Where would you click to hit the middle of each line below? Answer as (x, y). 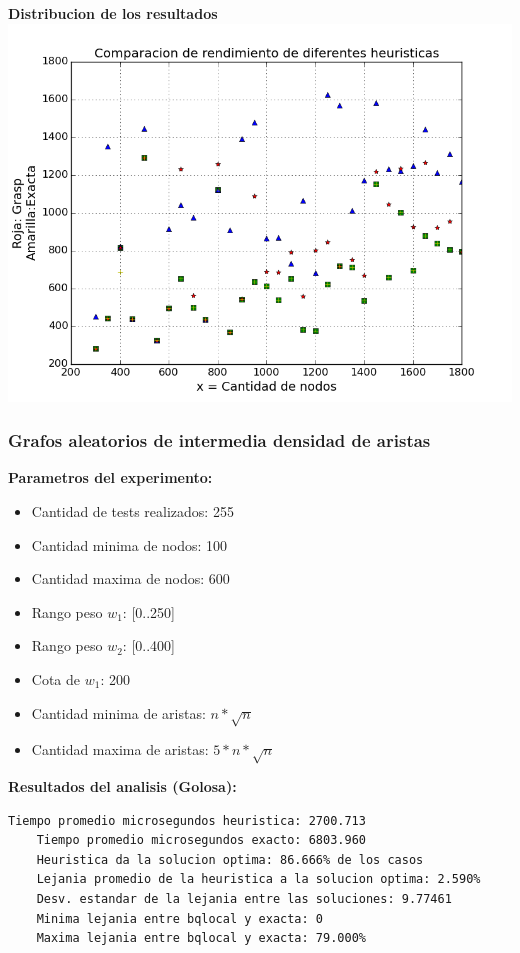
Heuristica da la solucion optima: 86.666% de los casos (230, 859)
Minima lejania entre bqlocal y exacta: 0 (179, 918)
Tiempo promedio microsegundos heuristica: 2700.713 (187, 820)
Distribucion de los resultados (113, 13)
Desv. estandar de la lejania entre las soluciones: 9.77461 (244, 899)
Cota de (56, 678)
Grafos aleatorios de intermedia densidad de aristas (219, 440)
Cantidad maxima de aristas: (120, 749)
